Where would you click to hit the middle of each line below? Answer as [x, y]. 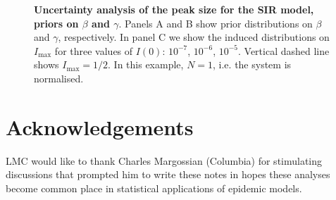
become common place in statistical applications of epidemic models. [154, 188]
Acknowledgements [100, 126]
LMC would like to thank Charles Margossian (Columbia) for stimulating [164, 160]
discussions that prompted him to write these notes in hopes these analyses [168, 174]
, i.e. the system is [252, 64]
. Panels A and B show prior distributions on [216, 23]
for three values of [94, 50]
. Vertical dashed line [284, 50]
